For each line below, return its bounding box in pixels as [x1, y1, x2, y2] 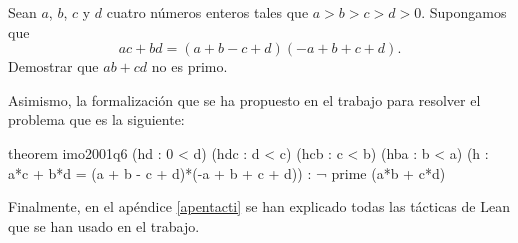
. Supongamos [421, 2, 507, 22]
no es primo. [151, 56, 228, 77]
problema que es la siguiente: [8, 109, 185, 130]
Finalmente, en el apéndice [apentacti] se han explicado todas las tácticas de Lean [8, 196, 510, 217]
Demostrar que [8, 56, 99, 77]
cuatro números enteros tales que [106, 2, 309, 22]
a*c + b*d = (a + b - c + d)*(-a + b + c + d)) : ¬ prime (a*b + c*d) [8, 162, 446, 183]
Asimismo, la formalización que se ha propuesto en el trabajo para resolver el [8, 89, 481, 110]
